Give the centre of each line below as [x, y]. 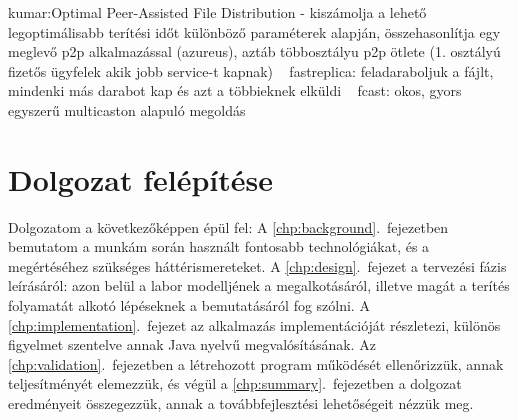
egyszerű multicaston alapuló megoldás [127, 109]
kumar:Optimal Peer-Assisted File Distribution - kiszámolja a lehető [217, 12]
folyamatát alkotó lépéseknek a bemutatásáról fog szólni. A [189, 305]
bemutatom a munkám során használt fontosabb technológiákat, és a [219, 246]
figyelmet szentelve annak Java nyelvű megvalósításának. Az [192, 344]
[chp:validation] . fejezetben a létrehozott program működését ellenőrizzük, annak [256, 363]
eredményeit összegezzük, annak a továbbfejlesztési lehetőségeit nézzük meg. [241, 403]
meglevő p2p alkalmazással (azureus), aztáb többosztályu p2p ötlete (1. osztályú [254, 51]
